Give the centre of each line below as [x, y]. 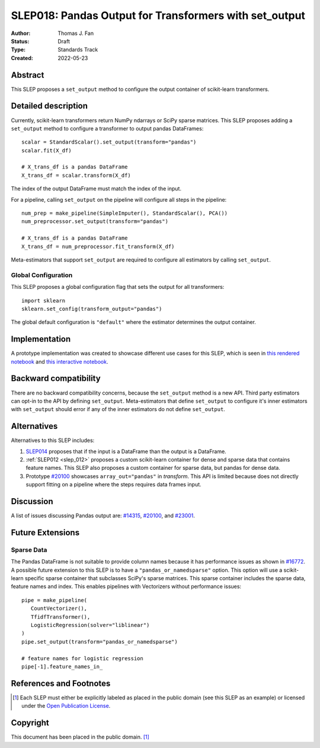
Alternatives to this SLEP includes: [53, 440]
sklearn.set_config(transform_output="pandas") [92, 309]
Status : [20, 41]
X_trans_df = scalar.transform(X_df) [76, 175]
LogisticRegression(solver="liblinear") [90, 625]
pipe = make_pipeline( [55, 600]
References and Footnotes [61, 683]
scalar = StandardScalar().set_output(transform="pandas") [109, 142]
